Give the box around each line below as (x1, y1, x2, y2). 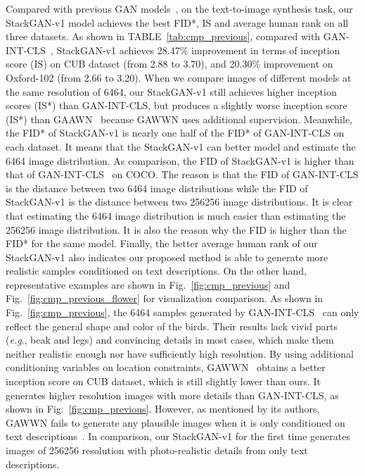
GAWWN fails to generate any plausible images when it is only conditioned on (6, 415, 345, 430)
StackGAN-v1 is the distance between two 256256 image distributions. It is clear (6, 194, 353, 209)
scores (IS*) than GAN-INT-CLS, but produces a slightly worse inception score (6, 98, 347, 113)
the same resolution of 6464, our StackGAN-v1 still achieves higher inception (6, 84, 337, 99)
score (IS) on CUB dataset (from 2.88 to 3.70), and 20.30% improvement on (6, 56, 333, 71)
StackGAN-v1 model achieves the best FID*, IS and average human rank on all (6, 15, 349, 30)
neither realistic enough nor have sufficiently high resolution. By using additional (6, 346, 354, 361)
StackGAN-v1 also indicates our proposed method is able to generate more (6, 249, 328, 264)
